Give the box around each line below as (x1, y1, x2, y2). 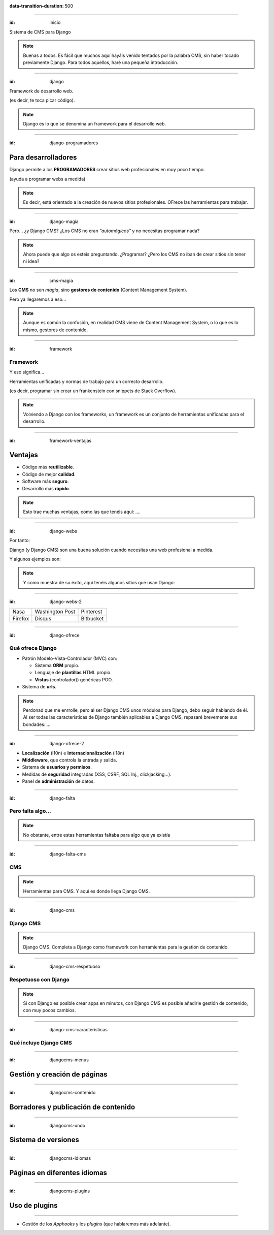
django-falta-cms (49, 851, 86, 857)
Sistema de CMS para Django (9, 28, 71, 35)
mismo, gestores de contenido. (23, 327, 88, 333)
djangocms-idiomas (49, 1155, 91, 1161)
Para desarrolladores (9, 153, 77, 162)
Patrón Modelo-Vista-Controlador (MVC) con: (22, 655, 117, 661)
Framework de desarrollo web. (9, 88, 74, 94)
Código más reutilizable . (22, 464, 75, 470)
